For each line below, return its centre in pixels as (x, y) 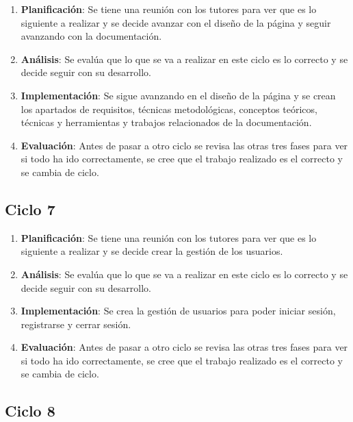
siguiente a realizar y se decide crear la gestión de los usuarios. (152, 251)
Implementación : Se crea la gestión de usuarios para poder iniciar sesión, (178, 311)
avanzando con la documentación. (91, 36)
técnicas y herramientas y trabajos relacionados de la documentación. (166, 122)
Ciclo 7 (30, 209)
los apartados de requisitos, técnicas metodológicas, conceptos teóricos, (169, 109)
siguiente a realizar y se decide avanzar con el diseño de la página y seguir (176, 22)
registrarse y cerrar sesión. (76, 324)
